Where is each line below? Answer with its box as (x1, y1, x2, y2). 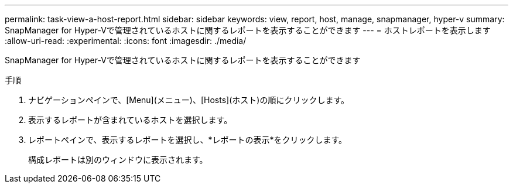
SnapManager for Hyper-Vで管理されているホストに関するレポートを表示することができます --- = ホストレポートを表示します (5, 25, 491, 35)
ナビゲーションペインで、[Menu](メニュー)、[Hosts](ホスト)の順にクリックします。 (28, 95, 349, 105)
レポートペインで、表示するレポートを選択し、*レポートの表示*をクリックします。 (28, 135, 347, 145)
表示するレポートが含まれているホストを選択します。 (28, 115, 232, 125)
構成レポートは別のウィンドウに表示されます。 (28, 155, 208, 165)
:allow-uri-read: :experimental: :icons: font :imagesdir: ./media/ (5, 36, 247, 46)
